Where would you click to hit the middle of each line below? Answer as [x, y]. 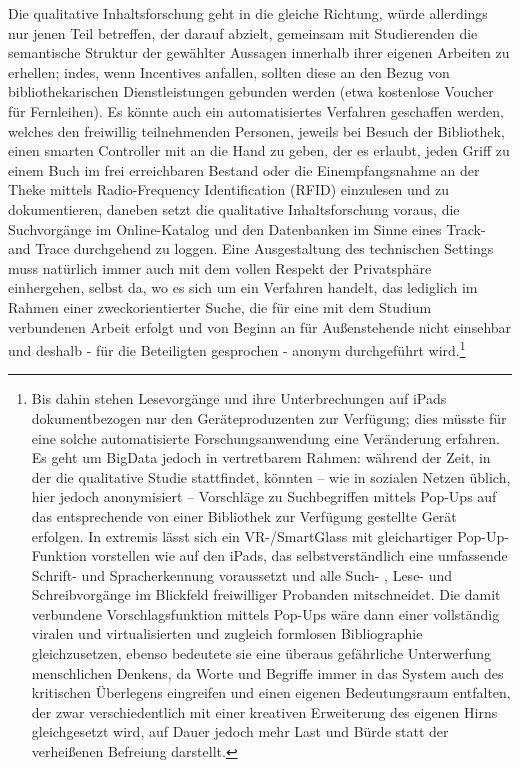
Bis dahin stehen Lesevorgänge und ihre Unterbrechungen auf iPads [239, 398]
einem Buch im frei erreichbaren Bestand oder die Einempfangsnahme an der [244, 169]
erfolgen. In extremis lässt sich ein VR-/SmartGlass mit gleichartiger [242, 535]
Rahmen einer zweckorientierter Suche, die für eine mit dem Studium [220, 306]
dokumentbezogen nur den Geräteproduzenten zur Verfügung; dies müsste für [269, 417]
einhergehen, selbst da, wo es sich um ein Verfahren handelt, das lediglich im [243, 287]
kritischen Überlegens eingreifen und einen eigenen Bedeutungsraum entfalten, [271, 692]
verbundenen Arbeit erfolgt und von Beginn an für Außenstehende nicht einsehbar [260, 326]
